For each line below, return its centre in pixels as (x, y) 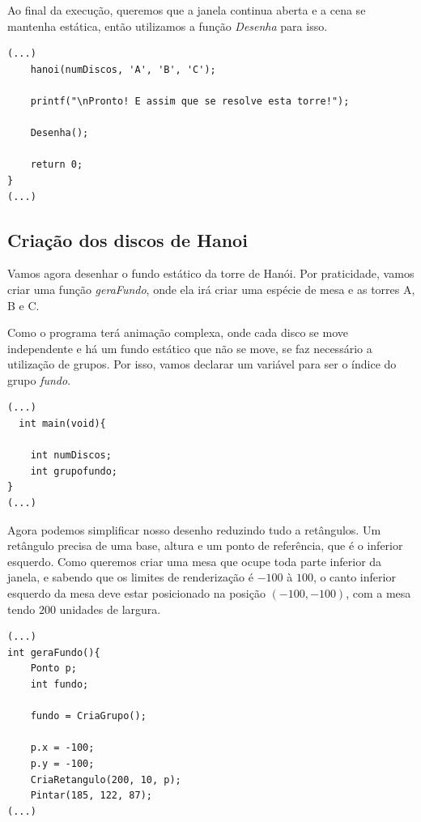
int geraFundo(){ (54, 652)
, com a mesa (378, 593)
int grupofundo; (74, 471)
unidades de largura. (110, 609)
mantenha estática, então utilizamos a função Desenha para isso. (168, 26)
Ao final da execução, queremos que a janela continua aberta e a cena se (187, 10)
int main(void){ (62, 424)
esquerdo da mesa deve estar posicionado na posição (136, 593)
